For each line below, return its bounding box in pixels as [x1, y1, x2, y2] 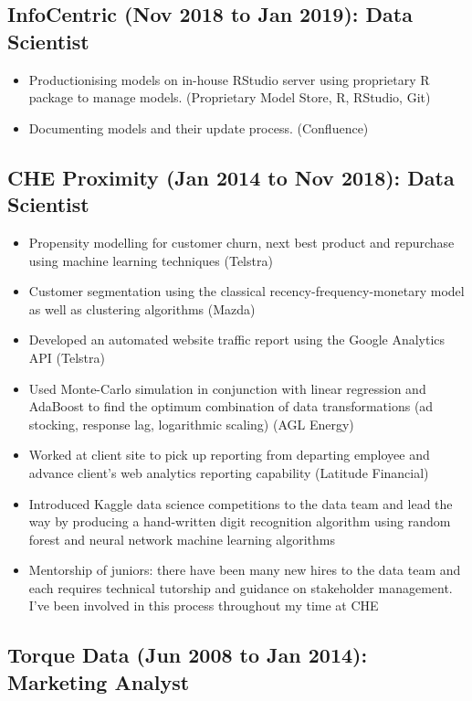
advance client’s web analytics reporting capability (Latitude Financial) [28, 462, 429, 482]
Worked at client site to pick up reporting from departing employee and [28, 445, 430, 464]
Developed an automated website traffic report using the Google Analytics [28, 330, 446, 349]
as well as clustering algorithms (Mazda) [28, 299, 256, 318]
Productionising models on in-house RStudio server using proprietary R [28, 69, 430, 89]
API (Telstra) [28, 347, 105, 366]
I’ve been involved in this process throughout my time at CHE [28, 596, 379, 615]
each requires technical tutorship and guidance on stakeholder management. [28, 578, 453, 597]
